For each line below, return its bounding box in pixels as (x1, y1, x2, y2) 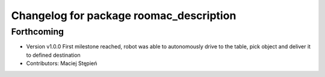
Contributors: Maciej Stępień (26, 60, 97, 67)
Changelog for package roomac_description (11, 9, 237, 22)
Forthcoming (11, 26, 64, 37)
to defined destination (26, 51, 81, 58)
